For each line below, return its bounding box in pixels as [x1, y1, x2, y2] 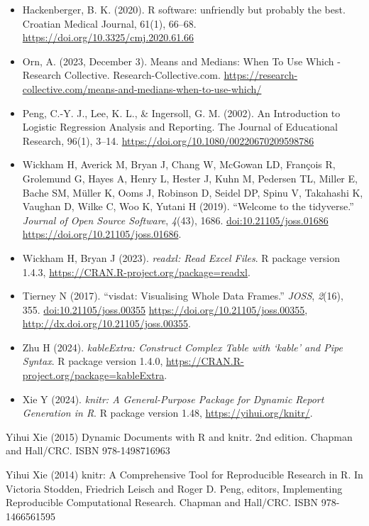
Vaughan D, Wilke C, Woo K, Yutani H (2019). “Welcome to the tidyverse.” [22, 199, 354, 214]
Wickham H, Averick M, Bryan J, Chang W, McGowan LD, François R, [22, 157, 336, 172]
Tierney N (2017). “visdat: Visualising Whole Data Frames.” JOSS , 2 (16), [22, 288, 343, 303]
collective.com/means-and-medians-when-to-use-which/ [22, 81, 262, 96]
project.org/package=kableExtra [22, 368, 165, 383]
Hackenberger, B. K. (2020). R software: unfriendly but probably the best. [22, 2, 346, 16]
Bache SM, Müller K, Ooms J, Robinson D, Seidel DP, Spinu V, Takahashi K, [22, 185, 363, 199]
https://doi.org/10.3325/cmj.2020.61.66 [22, 30, 194, 45]
